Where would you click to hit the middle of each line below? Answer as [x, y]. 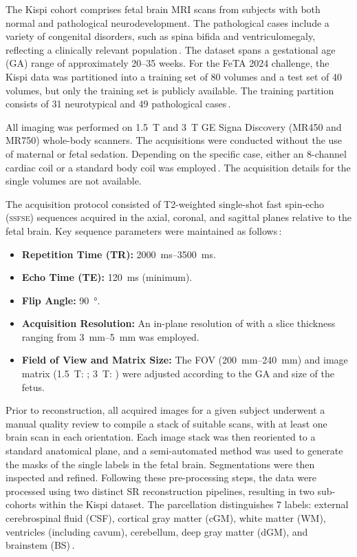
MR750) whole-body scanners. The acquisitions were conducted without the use [174, 140]
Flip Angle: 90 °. [61, 300]
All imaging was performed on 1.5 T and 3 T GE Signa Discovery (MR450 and [174, 126]
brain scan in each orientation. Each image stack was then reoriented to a [161, 437]
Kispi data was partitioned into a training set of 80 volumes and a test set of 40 [174, 76]
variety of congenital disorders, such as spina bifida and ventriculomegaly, [161, 36]
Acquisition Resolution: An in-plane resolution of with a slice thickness [178, 323]
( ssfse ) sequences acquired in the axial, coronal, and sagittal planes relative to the [178, 217]
